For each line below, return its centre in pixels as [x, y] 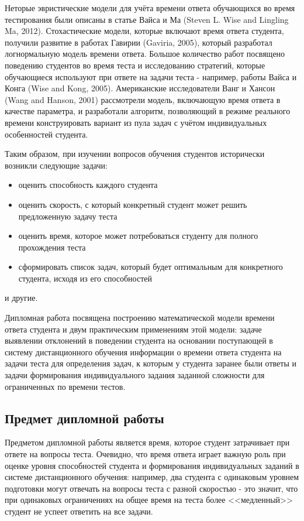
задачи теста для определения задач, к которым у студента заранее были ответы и [151, 363]
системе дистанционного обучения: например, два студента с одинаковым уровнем [152, 477]
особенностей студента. [46, 134]
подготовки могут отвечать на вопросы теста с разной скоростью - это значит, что [151, 488]
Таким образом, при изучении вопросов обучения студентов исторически [135, 154]
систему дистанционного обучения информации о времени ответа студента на [143, 352]
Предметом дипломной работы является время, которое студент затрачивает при [147, 442]
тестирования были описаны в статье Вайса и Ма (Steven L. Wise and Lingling [147, 19]
